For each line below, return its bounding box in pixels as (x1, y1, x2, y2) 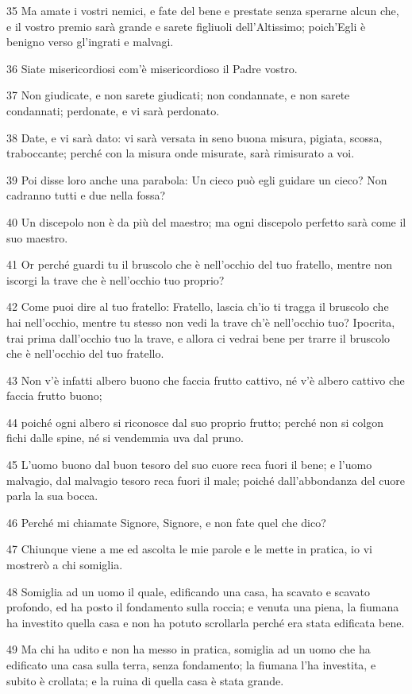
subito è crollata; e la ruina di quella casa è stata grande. (6, 672, 284, 688)
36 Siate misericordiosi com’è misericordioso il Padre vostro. (6, 60, 298, 76)
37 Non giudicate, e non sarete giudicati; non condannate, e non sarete (6, 87, 350, 103)
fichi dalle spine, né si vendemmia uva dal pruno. (6, 429, 244, 446)
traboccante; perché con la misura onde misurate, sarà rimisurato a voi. (6, 145, 355, 161)
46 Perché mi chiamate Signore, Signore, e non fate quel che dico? (6, 514, 326, 530)
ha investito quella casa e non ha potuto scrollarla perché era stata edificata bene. (6, 614, 405, 630)
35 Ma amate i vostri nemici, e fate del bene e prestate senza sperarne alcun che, (6, 2, 399, 18)
